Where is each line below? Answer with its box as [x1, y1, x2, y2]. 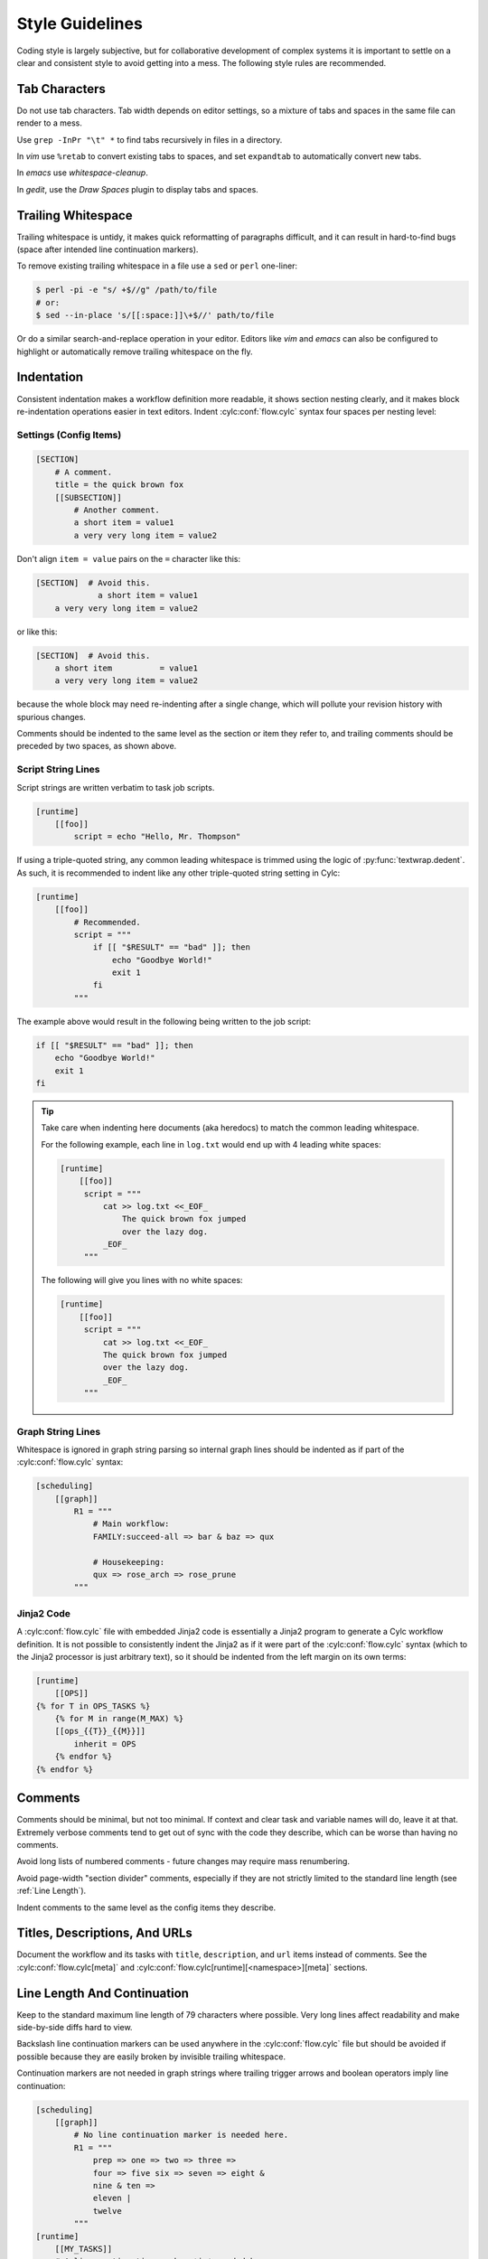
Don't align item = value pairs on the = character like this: [16, 553, 241, 564]
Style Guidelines [16, 14, 144, 33]
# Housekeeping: [92, 1557, 165, 1567]
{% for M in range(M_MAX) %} [54, 1713, 184, 1724]
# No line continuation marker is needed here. [73, 2130, 289, 2141]
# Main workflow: [92, 1519, 170, 1529]
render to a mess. [16, 117, 83, 128]
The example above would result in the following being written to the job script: [16, 1016, 312, 1026]
